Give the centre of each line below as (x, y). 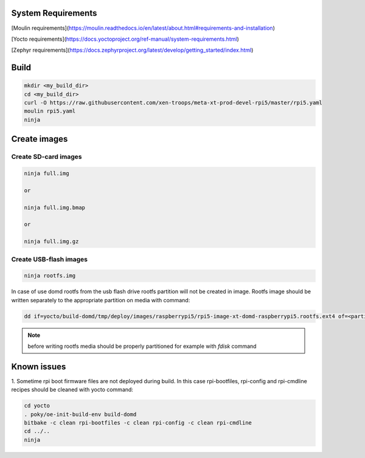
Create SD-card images (47, 157)
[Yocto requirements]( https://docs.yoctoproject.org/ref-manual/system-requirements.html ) (125, 39)
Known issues (39, 366)
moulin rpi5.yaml (50, 111)
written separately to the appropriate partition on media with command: (101, 300)
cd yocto (37, 406)
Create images (40, 139)
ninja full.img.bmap (54, 207)
